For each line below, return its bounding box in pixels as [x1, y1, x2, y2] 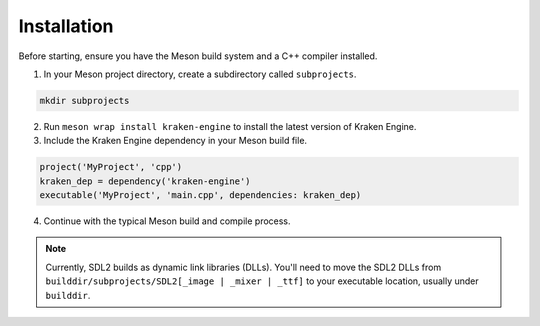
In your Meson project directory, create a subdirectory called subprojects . [43, 68, 357, 80]
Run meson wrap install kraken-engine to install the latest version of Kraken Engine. [43, 120, 417, 132]
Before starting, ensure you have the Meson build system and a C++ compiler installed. [18, 50, 378, 62]
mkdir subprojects [39, 95, 130, 106]
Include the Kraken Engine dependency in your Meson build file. [43, 135, 308, 147]
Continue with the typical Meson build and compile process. [43, 215, 291, 227]
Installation [18, 15, 114, 37]
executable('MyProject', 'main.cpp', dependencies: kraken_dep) [39, 190, 362, 201]
